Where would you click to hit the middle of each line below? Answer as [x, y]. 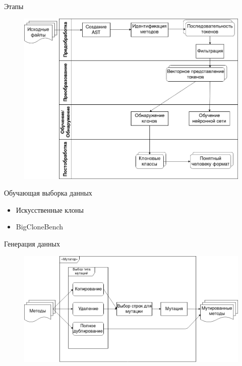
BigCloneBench [40, 227]
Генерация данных [32, 244]
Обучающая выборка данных [48, 193]
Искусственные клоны [50, 209]
